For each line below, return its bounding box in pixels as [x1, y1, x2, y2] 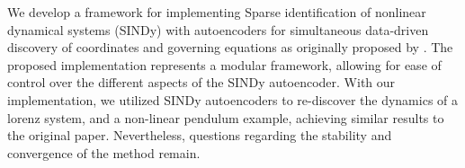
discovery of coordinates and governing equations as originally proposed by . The [7, 38, 453, 57]
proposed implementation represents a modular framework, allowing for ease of [7, 55, 442, 74]
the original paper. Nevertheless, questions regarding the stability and [7, 126, 392, 145]
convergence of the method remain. [7, 143, 201, 162]
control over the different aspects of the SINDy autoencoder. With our [7, 73, 396, 92]
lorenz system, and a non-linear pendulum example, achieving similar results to [7, 108, 444, 127]
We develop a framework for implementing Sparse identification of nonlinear [7, 3, 426, 21]
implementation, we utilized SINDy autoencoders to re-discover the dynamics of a [7, 90, 459, 109]
